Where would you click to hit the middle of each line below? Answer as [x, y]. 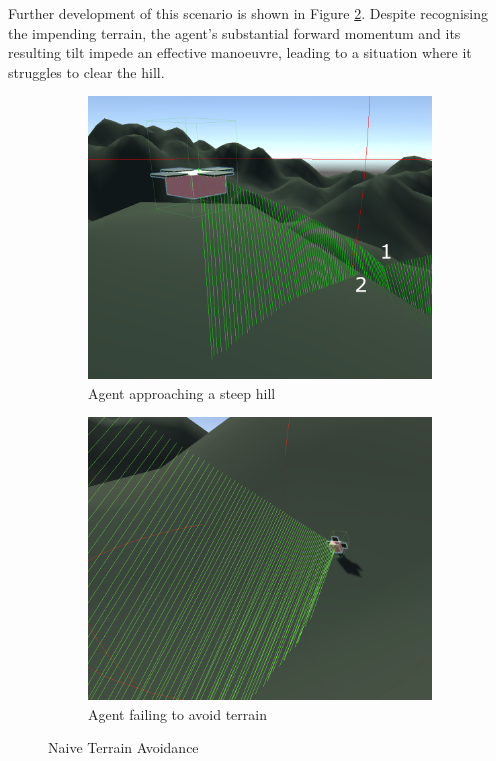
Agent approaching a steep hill [182, 392]
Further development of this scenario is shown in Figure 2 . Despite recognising [248, 13]
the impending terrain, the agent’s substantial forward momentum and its [234, 32]
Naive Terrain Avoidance [123, 747]
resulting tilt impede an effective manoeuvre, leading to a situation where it [240, 52]
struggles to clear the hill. [86, 71]
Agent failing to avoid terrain [177, 713]
